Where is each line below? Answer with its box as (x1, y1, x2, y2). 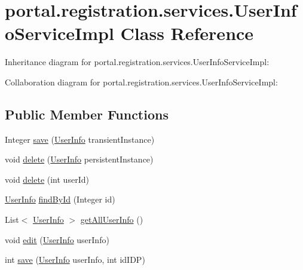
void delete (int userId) (5, 173, 89, 185)
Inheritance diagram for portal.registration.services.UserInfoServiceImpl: (5, 56, 270, 68)
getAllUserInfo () (80, 213, 143, 226)
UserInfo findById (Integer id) (5, 193, 115, 205)
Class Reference (120, 21, 254, 45)
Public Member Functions (5, 105, 169, 123)
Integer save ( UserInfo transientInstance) (5, 133, 155, 145)
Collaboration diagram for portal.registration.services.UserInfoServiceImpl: (5, 75, 278, 88)
